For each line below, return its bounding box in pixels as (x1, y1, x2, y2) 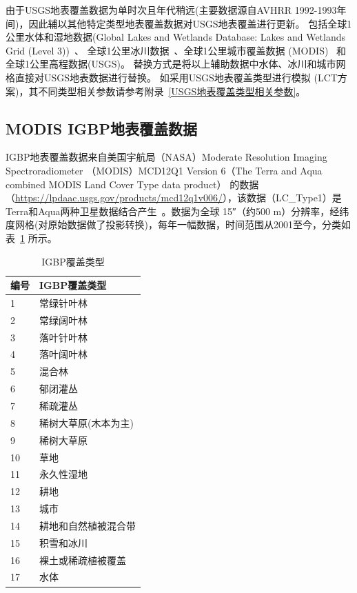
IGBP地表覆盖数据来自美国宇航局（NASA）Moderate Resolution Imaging (6, 150, 327, 164)
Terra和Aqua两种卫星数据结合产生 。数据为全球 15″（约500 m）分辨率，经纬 (6, 203, 349, 218)
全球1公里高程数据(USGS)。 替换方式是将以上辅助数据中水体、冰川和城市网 (6, 57, 346, 71)
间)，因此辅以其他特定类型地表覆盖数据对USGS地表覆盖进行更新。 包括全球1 (6, 16, 352, 30)
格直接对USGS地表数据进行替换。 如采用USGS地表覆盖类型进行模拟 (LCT (6, 70, 338, 84)
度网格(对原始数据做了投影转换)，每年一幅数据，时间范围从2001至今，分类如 (6, 217, 351, 232)
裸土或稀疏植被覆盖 (39, 552, 126, 567)
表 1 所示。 (6, 230, 57, 245)
